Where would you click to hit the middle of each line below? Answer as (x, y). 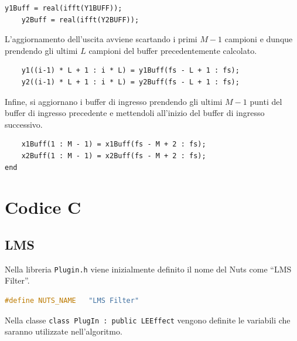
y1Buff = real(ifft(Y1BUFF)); (64, 8)
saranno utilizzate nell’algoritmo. (64, 331)
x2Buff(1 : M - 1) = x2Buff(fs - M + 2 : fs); (114, 156)
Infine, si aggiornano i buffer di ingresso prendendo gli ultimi (114, 101)
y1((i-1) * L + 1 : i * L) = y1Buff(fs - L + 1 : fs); (130, 71)
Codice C (43, 207)
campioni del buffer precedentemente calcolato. (173, 50)
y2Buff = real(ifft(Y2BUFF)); (80, 20)
